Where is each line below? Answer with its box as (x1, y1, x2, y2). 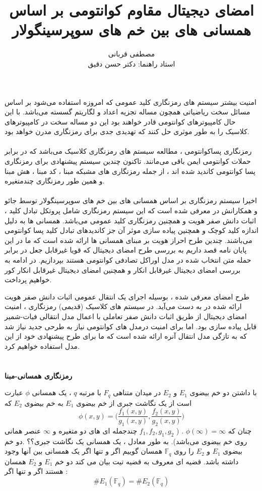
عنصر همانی (5, 425, 41, 436)
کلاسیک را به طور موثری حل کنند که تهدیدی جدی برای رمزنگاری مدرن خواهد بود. (5, 126, 249, 137)
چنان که (228, 425, 252, 436)
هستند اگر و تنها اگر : (5, 466, 68, 476)
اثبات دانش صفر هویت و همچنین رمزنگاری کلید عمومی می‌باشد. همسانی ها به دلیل (5, 215, 256, 225)
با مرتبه (79, 387, 101, 398)
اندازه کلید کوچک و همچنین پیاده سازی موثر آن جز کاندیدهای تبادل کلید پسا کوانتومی (5, 225, 258, 235)
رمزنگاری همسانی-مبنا (5, 370, 73, 381)
